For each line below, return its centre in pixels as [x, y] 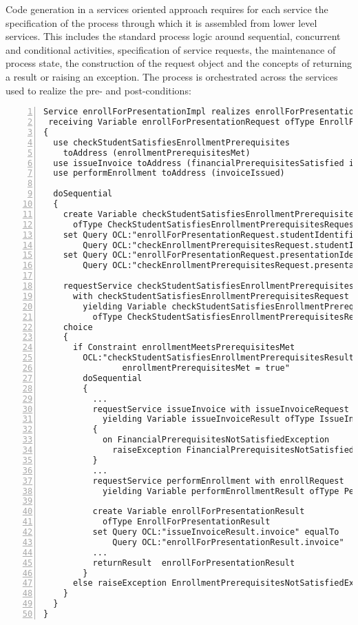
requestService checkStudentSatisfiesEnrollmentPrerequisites [209, 286]
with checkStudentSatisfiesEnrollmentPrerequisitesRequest [211, 296]
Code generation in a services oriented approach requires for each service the [167, 9]
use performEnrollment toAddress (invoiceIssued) [169, 173]
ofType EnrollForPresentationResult [186, 522]
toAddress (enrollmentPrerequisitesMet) [157, 153]
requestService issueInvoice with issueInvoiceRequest [221, 409]
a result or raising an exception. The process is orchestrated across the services [172, 76]
